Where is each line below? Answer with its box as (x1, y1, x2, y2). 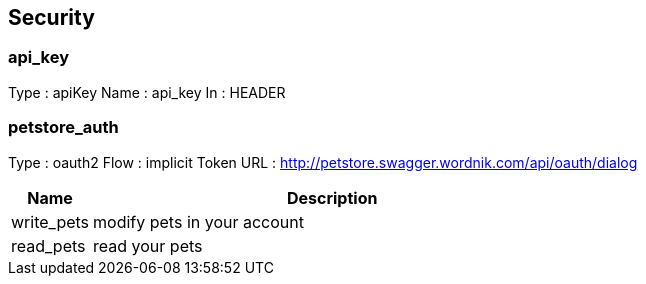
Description (286, 187, 378, 208)
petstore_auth (8, 117, 119, 138)
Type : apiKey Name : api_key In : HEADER (8, 83, 286, 101)
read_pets (11, 235, 86, 256)
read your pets (93, 235, 203, 256)
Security (8, 5, 95, 30)
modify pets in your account (93, 211, 304, 232)
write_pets (11, 211, 90, 232)
